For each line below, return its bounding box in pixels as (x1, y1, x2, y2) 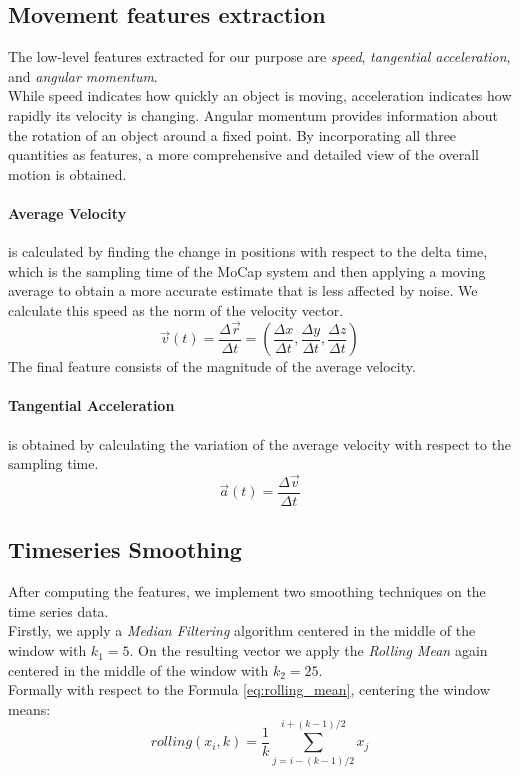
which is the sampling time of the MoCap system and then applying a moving (8, 260, 486, 281)
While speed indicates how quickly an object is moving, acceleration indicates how (8, 85, 512, 106)
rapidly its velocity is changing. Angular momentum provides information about (8, 104, 499, 125)
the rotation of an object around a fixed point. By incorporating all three (8, 124, 457, 145)
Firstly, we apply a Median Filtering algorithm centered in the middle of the (8, 620, 476, 641)
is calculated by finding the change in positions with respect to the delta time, (8, 241, 488, 262)
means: (8, 698, 51, 719)
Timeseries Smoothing (8, 534, 242, 565)
